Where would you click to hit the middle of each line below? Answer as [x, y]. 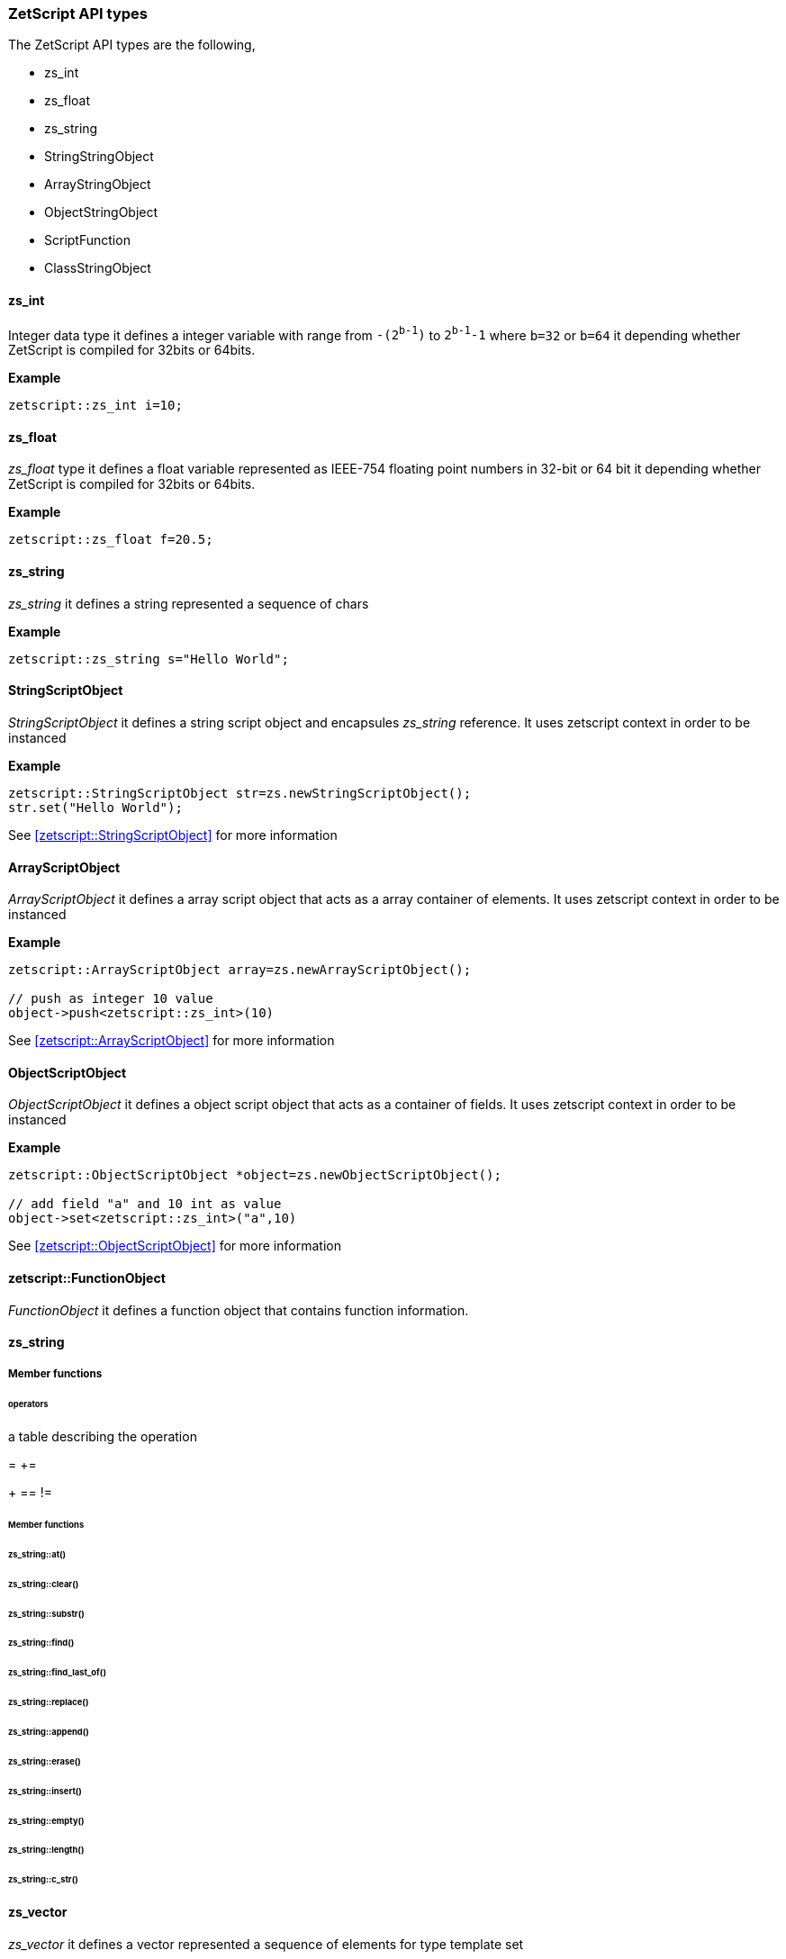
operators [28, 1404]
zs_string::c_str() [43, 1880]
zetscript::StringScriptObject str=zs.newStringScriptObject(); [240, 793]
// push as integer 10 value [111, 999]
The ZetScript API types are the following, [132, 45]
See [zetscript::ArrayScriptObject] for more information [172, 1041]
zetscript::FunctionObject [87, 1277]
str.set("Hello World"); [95, 807]
